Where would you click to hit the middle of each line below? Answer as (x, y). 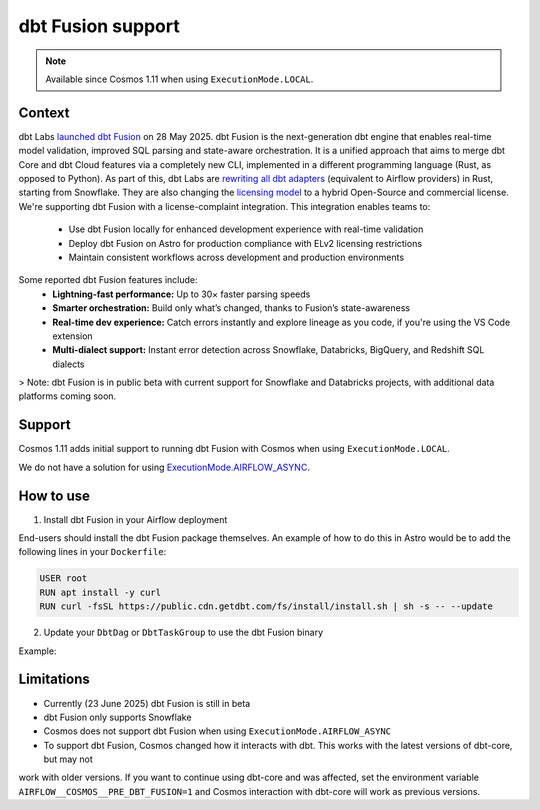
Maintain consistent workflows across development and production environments (236, 257)
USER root (63, 578)
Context (44, 112)
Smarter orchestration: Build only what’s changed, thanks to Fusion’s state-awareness (231, 308)
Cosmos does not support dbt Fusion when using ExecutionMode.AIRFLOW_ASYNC (217, 731)
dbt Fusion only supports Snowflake (117, 717)
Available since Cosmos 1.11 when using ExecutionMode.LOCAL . (179, 79)
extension (73, 336)
